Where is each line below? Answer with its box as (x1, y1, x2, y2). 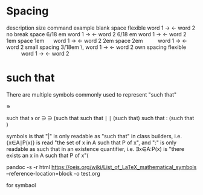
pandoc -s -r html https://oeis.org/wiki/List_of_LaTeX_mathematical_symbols (6, 163, 197, 170)
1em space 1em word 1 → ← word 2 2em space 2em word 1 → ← (6, 37, 187, 44)
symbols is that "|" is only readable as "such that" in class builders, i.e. (6, 132, 182, 139)
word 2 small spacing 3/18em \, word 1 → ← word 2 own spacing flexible (6, 43, 186, 51)
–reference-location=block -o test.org (6, 170, 101, 177)
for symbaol (6, 181, 36, 188)
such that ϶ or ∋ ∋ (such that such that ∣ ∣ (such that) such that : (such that (6, 114, 195, 121)
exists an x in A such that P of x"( (6, 152, 89, 159)
